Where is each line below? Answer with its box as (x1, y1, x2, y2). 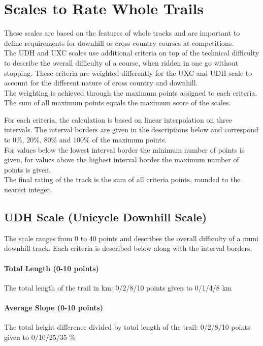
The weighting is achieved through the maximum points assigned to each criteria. (4, 87, 257, 98)
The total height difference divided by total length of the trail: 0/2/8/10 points (4, 322, 250, 332)
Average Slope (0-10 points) (4, 302, 104, 312)
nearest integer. (4, 184, 52, 195)
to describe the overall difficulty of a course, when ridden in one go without (4, 57, 239, 68)
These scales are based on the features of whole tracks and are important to (4, 27, 240, 38)
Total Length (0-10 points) (4, 263, 99, 273)
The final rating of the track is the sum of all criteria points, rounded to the (4, 174, 241, 185)
